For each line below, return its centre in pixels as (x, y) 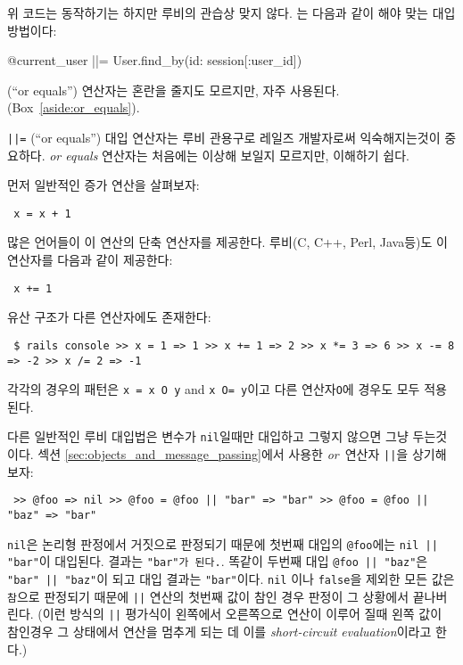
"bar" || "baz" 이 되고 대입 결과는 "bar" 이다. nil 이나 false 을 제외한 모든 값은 (231, 579)
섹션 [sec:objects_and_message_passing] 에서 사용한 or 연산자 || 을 (223, 454)
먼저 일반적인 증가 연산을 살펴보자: (103, 185)
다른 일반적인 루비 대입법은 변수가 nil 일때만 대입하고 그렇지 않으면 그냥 (208, 436)
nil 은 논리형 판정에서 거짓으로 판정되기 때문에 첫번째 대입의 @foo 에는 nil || (223, 543)
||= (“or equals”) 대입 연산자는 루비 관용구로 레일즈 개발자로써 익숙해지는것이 (224, 137)
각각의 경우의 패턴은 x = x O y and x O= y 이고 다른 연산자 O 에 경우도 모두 (214, 389)
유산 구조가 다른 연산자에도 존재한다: (109, 317)
